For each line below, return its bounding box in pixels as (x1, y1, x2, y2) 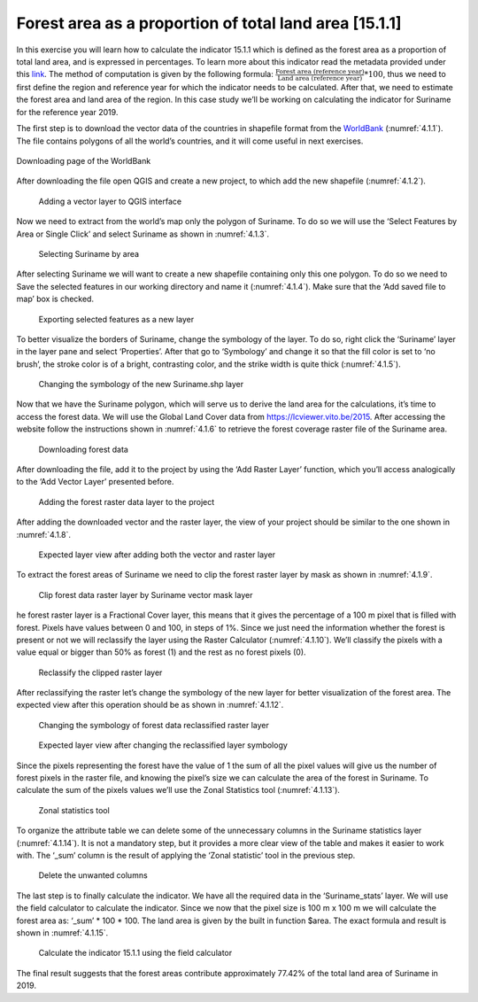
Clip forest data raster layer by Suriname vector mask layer (38, 589, 253, 600)
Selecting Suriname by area (38, 248, 140, 259)
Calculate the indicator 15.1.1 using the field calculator (38, 948, 233, 959)
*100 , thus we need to (364, 69, 446, 80)
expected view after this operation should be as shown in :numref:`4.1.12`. (16, 700, 284, 711)
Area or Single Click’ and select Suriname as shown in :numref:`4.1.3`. (16, 229, 270, 239)
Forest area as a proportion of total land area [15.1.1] (16, 13, 402, 33)
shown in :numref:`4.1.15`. (16, 927, 109, 938)
